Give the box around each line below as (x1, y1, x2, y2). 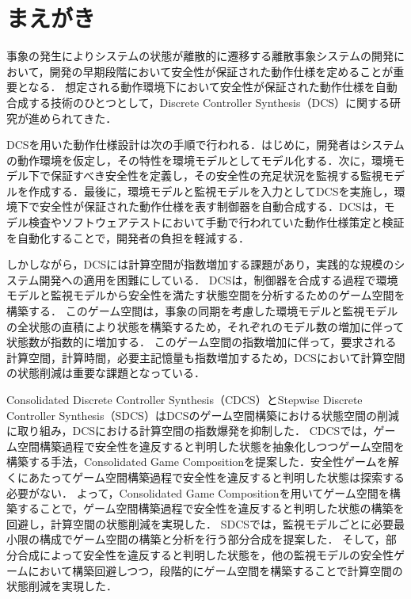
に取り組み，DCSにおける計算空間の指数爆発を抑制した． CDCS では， (6, 422, 374, 439)
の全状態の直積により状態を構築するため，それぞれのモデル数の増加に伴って (6, 318, 405, 334)
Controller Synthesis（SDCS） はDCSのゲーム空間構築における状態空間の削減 (6, 406, 400, 423)
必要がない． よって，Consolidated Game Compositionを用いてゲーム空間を (6, 484, 390, 501)
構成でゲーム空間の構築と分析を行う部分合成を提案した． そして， (39, 531, 386, 547)
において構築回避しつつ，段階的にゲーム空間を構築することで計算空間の (28, 562, 403, 578)
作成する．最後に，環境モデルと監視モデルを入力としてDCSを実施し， (28, 182, 394, 199)
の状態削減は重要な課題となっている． (6, 364, 205, 381)
